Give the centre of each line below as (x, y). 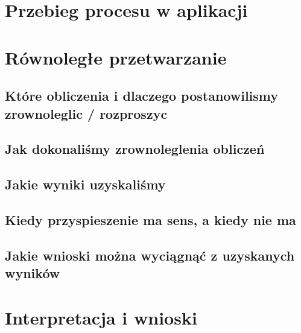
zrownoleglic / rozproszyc (86, 113)
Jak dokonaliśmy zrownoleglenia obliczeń (135, 149)
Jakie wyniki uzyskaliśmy (85, 184)
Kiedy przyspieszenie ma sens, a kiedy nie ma (150, 219)
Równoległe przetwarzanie (116, 57)
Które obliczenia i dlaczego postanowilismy (142, 96)
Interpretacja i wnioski (101, 317)
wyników (33, 273)
